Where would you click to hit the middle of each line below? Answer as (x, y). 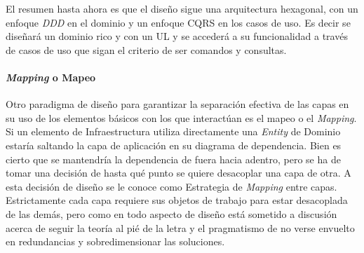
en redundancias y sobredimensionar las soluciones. (115, 241)
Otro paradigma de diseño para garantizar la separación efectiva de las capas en (177, 104)
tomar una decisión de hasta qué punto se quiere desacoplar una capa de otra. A (178, 173)
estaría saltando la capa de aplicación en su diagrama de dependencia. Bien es (174, 145)
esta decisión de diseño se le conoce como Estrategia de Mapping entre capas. (171, 186)
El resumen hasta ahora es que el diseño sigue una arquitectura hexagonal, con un (182, 8)
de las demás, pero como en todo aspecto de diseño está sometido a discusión (171, 213)
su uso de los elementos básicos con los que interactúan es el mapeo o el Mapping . (181, 117)
